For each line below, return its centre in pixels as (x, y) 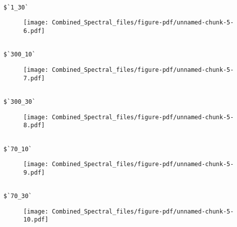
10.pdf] (36, 220)
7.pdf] (34, 78)
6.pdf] (34, 31)
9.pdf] (34, 172)
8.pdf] (34, 125)
